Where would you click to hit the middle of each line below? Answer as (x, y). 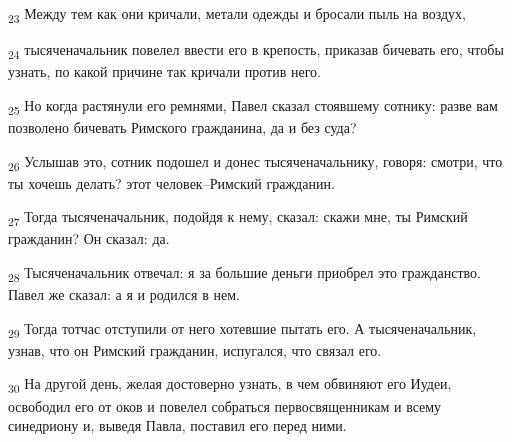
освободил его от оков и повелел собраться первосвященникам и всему (225, 405)
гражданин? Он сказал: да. (89, 238)
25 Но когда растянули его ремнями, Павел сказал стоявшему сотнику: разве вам (253, 106)
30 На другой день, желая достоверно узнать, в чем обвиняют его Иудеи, (230, 385)
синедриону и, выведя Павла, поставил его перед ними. (177, 425)
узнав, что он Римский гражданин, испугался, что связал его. (195, 349)
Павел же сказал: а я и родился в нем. (124, 294)
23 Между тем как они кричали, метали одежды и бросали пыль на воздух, (237, 14)
